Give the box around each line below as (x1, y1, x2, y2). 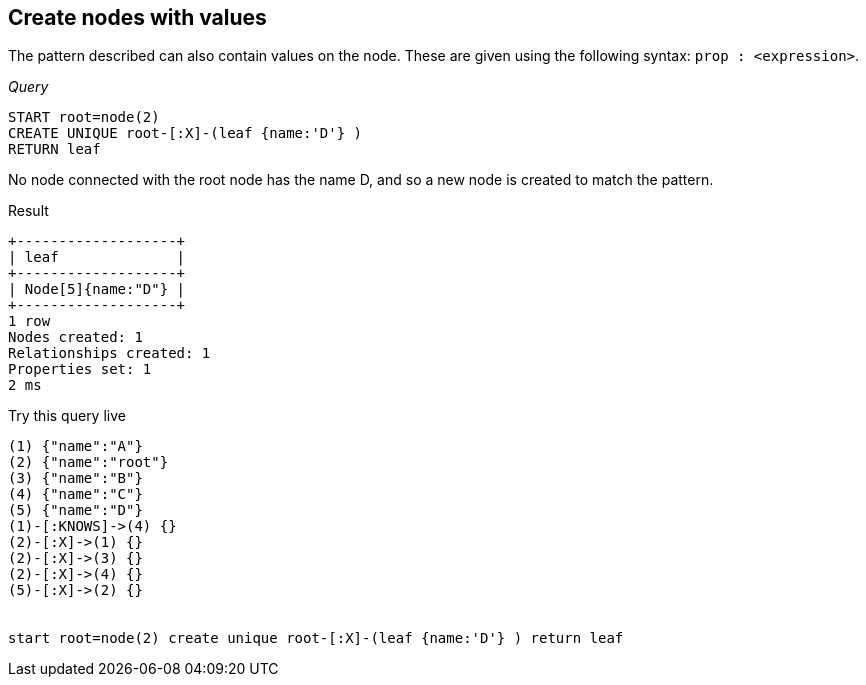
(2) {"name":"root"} (8, 454, 169, 471)
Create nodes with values (8, 5, 267, 30)
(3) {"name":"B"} (8, 470, 143, 487)
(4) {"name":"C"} (8, 486, 143, 503)
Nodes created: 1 (8, 329, 143, 346)
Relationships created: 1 (8, 345, 211, 362)
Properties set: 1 (8, 361, 152, 378)
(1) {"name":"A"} (8, 438, 143, 455)
